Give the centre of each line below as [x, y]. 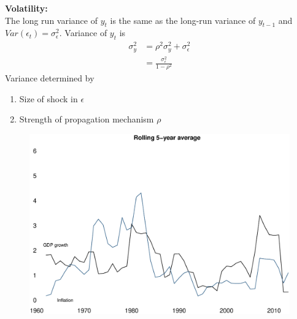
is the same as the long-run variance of [183, 20]
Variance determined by [50, 78]
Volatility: [26, 8]
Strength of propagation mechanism [87, 119]
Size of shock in [48, 98]
